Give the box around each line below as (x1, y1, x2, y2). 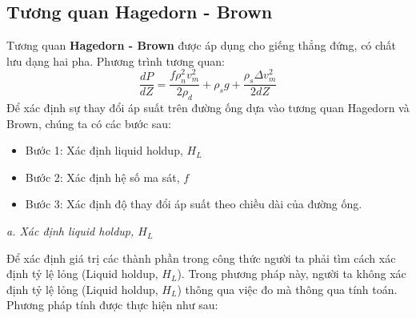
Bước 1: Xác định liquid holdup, (25, 142, 183, 159)
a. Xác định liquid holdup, (6, 223, 134, 240)
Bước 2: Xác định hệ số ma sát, (25, 168, 180, 185)
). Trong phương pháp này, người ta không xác (177, 265, 406, 282)
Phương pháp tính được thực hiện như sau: (6, 296, 218, 313)
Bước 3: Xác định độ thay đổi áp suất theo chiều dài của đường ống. (25, 195, 362, 212)
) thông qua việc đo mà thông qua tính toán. (177, 280, 398, 297)
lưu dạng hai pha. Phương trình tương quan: (6, 52, 225, 69)
